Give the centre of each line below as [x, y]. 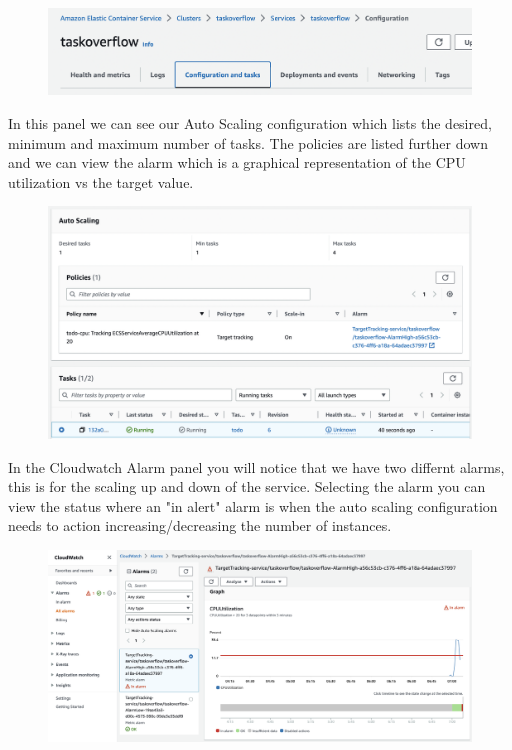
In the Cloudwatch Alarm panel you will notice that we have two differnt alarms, [256, 466]
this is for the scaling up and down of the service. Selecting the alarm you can [247, 486]
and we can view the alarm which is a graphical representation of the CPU [237, 162]
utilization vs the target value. [101, 181]
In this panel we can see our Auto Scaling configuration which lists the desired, [250, 123]
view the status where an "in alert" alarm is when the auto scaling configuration [253, 505]
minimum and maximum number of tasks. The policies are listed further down [248, 142]
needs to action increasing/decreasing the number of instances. [200, 525]
